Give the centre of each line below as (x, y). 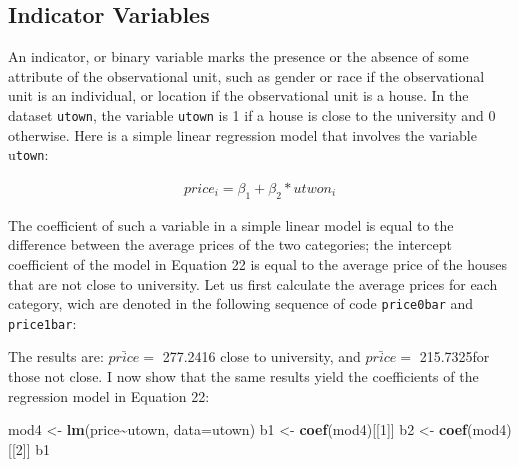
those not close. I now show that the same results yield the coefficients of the (243, 376)
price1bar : (42, 322)
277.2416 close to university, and (261, 356)
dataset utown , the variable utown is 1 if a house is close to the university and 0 (252, 114)
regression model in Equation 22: (109, 395)
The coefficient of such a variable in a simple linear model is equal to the (231, 224)
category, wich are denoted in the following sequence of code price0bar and (241, 303)
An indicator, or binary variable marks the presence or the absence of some (238, 56)
